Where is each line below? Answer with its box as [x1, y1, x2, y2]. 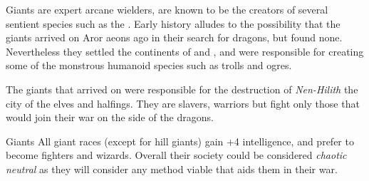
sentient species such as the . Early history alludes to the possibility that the [6, 16, 341, 31]
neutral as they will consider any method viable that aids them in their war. [6, 161, 338, 176]
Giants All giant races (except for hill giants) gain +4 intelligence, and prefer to [6, 133, 354, 148]
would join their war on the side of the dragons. [6, 110, 214, 125]
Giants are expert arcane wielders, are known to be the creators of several [6, 2, 328, 16]
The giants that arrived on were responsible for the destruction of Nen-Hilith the [6, 81, 358, 96]
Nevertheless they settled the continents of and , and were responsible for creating [6, 43, 364, 58]
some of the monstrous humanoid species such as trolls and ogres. [6, 58, 292, 73]
